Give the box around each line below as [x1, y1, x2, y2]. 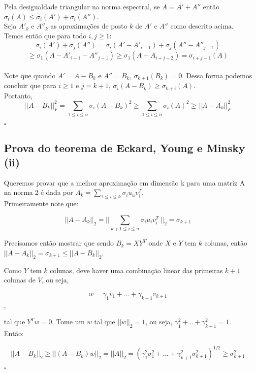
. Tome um [52, 316, 85, 327]
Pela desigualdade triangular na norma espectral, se [4, 1, 160, 11]
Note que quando [4, 70, 56, 80]
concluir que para [4, 80, 57, 91]
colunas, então [204, 238, 247, 248]
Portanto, [4, 90, 32, 100]
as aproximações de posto [50, 21, 128, 31]
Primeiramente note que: [4, 198, 79, 209]
